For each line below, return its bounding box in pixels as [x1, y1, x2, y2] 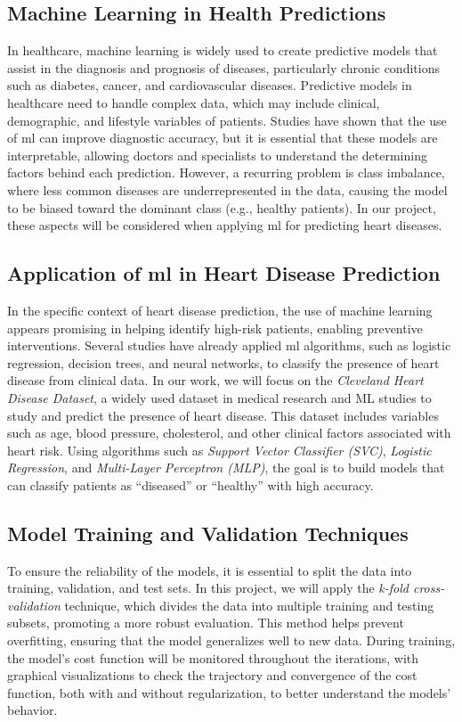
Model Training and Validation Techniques [7, 519, 409, 546]
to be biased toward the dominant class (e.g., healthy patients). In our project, [7, 198, 436, 217]
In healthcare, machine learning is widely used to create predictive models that [7, 41, 438, 60]
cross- [412, 578, 445, 597]
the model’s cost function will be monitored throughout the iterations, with [7, 648, 418, 667]
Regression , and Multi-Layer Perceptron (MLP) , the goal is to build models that [7, 458, 445, 477]
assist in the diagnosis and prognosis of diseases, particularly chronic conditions [7, 58, 440, 77]
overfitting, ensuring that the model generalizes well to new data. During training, [7, 631, 456, 650]
